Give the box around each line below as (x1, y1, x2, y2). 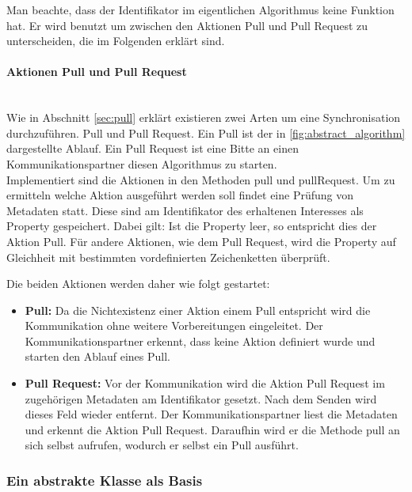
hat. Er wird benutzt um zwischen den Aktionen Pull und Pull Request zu (6, 17, 368, 33)
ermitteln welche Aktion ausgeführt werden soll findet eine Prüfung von (6, 187, 354, 203)
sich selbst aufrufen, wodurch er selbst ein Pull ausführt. (25, 437, 299, 453)
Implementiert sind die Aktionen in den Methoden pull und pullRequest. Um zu (6, 171, 395, 187)
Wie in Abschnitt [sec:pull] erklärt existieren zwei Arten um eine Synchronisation (6, 109, 401, 126)
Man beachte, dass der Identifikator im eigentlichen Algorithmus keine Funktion (6, 2, 395, 17)
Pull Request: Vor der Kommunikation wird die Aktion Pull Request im (25, 375, 385, 392)
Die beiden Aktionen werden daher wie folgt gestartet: (6, 275, 270, 292)
